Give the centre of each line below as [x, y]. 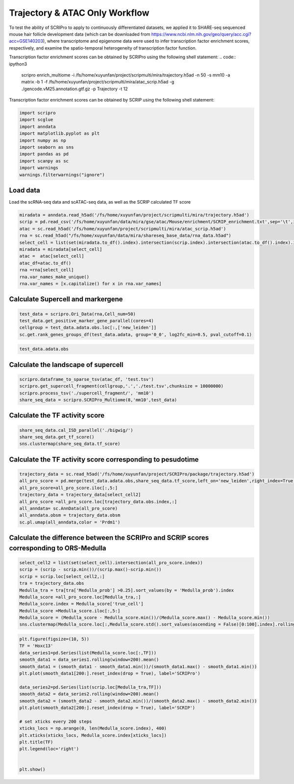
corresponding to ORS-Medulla [58, 548]
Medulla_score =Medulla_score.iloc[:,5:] [70, 611]
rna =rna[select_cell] [47, 270]
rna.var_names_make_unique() [54, 277]
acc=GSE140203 [26, 41]
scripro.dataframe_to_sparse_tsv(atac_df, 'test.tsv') [86, 379]
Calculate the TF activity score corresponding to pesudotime [104, 459]
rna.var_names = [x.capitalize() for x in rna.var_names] [90, 284]
